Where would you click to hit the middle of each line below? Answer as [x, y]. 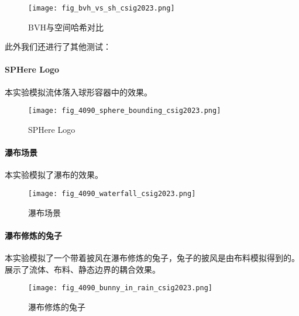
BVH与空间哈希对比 [66, 27]
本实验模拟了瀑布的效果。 [54, 175]
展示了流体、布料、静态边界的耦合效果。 [83, 269]
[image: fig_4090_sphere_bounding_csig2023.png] [125, 111]
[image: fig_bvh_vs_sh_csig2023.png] [102, 8]
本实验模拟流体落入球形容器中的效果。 [78, 92]
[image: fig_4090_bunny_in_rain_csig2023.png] [120, 288]
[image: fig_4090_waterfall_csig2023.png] [112, 193]
